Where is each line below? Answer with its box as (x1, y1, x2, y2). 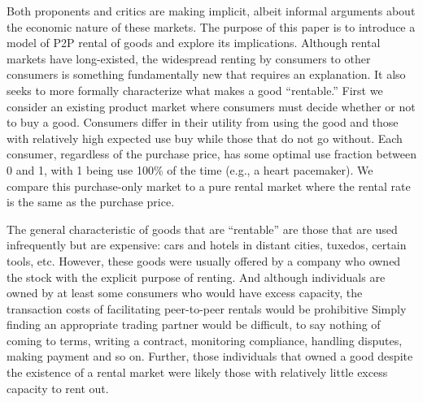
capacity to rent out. (7, 379, 109, 396)
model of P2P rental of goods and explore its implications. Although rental (7, 34, 381, 51)
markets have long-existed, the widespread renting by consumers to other (7, 50, 371, 67)
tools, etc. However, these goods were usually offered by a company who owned (7, 252, 401, 269)
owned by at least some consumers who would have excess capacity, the (7, 284, 363, 301)
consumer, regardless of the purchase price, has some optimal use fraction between (7, 145, 416, 162)
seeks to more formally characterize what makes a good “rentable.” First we (7, 81, 383, 98)
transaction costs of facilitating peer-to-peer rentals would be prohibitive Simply (7, 300, 407, 317)
